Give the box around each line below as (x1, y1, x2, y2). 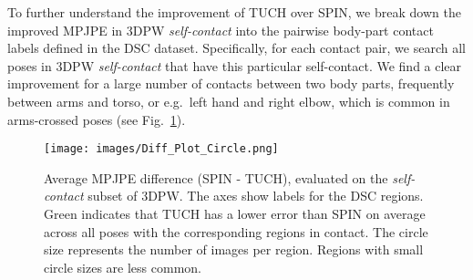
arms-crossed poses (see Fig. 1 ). (7, 109, 186, 129)
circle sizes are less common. (44, 257, 201, 276)
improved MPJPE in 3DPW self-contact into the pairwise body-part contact (7, 20, 434, 39)
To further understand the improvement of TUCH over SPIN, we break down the (7, 3, 461, 21)
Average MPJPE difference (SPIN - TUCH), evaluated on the (44, 168, 388, 187)
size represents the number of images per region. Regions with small (44, 240, 424, 259)
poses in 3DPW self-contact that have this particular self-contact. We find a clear (7, 56, 462, 75)
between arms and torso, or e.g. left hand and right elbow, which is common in (7, 91, 450, 110)
